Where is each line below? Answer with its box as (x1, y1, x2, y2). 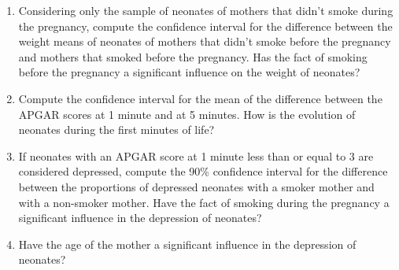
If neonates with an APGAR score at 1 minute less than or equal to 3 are (18, 147, 374, 164)
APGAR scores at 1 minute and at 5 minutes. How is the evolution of (18, 105, 356, 122)
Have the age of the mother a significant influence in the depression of (18, 235, 357, 252)
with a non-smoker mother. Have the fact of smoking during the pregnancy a (18, 194, 390, 210)
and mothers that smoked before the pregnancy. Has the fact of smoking (18, 48, 368, 65)
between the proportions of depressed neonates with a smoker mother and (18, 178, 375, 194)
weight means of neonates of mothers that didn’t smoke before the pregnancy (18, 33, 391, 50)
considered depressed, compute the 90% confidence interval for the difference (18, 163, 388, 179)
